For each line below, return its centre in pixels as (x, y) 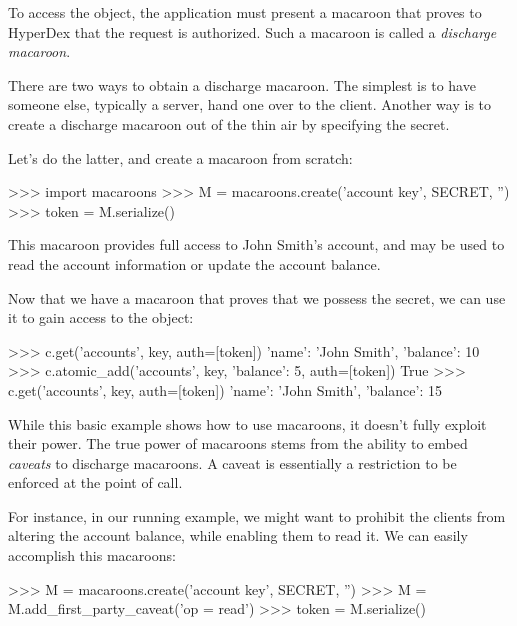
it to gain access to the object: (101, 317)
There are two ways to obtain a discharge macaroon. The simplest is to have (242, 84)
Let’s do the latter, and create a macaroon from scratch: (180, 157)
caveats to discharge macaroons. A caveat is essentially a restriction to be (232, 462)
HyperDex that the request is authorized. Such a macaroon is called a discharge (252, 31)
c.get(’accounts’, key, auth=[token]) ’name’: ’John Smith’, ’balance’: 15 (225, 389)
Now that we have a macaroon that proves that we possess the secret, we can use (257, 297)
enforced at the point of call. (95, 482)
